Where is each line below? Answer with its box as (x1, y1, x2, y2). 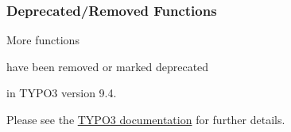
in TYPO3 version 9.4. (6, 85, 117, 101)
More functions (6, 32, 80, 48)
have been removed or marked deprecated (6, 58, 209, 74)
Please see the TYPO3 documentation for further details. (6, 111, 285, 127)
